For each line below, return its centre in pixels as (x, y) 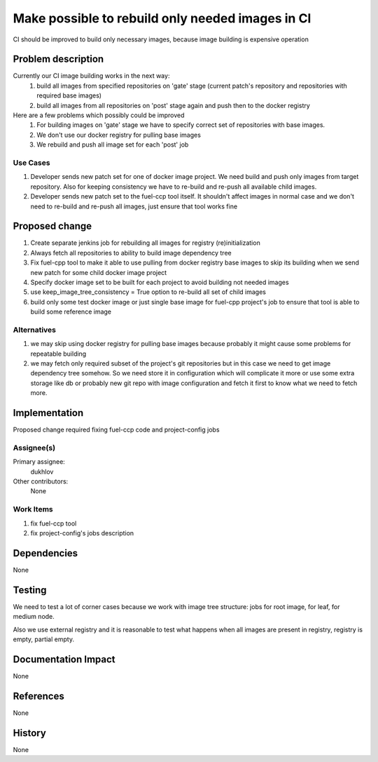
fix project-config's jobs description (82, 533)
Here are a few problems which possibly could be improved (99, 115)
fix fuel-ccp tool (54, 523)
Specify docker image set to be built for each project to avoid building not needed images (160, 282)
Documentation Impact (64, 659)
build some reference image (71, 312)
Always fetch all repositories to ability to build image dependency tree (131, 253)
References (38, 696)
